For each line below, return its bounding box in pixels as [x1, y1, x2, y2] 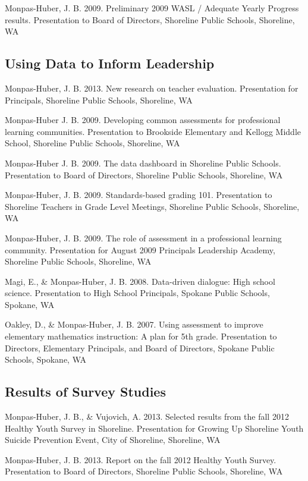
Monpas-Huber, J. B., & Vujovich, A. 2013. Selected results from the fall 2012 [5, 410, 289, 423]
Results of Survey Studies [5, 382, 166, 401]
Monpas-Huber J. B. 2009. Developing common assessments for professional [5, 114, 281, 126]
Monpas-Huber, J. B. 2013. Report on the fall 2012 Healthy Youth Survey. [5, 453, 276, 466]
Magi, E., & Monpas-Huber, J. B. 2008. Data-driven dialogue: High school [5, 275, 275, 287]
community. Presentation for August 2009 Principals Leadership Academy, [5, 243, 275, 256]
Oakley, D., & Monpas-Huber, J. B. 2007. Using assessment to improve [5, 318, 263, 331]
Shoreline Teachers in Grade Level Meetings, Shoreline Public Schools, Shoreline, [5, 200, 300, 212]
